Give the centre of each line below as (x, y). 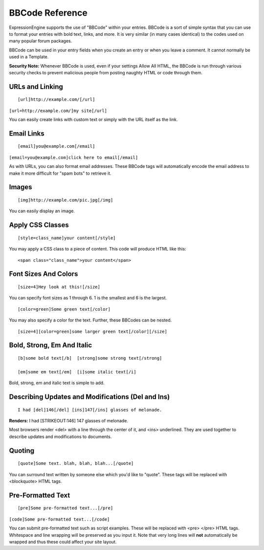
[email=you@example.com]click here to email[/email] (74, 157)
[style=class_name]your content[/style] (67, 238)
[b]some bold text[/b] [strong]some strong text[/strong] (90, 358)
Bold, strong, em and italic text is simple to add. (57, 383)
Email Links (27, 133)
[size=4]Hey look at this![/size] (59, 287)
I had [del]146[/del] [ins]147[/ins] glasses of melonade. (90, 410)
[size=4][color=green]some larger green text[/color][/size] (92, 331)
